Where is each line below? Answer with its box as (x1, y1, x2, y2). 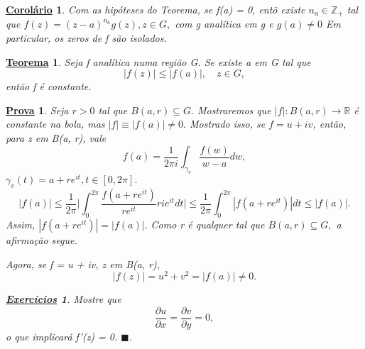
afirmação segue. (6, 232, 77, 247)
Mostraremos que (197, 102, 271, 117)
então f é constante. (6, 79, 92, 94)
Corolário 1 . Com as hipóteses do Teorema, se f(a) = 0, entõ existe (6, 2, 305, 16)
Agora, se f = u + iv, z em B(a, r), (6, 256, 160, 271)
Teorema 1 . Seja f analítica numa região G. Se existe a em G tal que (6, 54, 311, 69)
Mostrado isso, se (189, 116, 266, 131)
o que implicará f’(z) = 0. (6, 328, 118, 343)
